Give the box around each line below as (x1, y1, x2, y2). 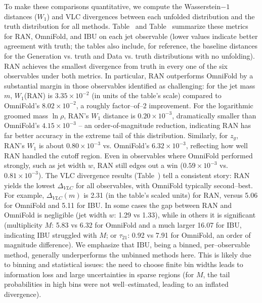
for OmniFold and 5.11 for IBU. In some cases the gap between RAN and (4, 199, 232, 210)
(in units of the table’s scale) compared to (92, 90, 222, 101)
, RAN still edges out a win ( (93, 160, 183, 170)
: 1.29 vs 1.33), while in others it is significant (114, 209, 256, 220)
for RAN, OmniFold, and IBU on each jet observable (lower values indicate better (4, 30, 258, 41)
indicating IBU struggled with (4, 229, 97, 240)
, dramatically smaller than (172, 110, 256, 120)
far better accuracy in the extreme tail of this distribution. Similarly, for (4, 129, 228, 140)
